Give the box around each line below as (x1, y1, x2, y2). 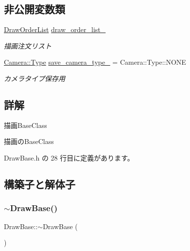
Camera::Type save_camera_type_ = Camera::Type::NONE (4, 57, 186, 67)
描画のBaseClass (4, 136, 54, 146)
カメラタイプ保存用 (4, 73, 65, 83)
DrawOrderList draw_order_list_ (4, 24, 106, 35)
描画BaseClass (4, 120, 47, 130)
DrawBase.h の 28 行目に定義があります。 (4, 152, 134, 162)
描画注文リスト (4, 40, 52, 51)
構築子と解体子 (4, 176, 75, 191)
